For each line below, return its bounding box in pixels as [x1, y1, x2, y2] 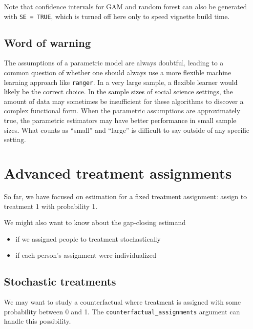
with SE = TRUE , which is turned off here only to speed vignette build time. [4, 11, 230, 21]
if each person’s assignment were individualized [15, 250, 156, 260]
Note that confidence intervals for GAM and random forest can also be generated [4, 1, 247, 11]
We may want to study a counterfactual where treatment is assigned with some [4, 297, 241, 307]
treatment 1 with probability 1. [4, 201, 98, 211]
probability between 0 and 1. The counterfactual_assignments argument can [4, 306, 240, 316]
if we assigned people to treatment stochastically [15, 233, 161, 244]
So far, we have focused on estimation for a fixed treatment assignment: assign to [4, 191, 247, 201]
